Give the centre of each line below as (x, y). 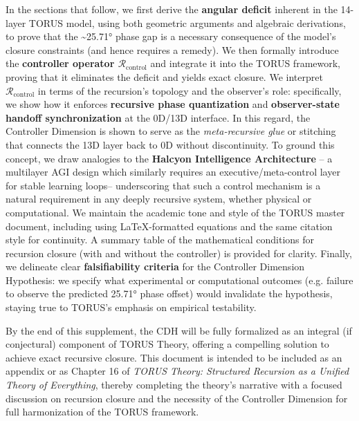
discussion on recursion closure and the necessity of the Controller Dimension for (177, 398)
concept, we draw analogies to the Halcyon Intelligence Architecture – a (169, 158)
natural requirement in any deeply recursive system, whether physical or (159, 199)
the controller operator (60, 63)
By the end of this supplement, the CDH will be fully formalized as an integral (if (179, 330)
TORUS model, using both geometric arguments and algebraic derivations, (187, 22)
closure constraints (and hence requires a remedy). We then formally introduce (172, 49)
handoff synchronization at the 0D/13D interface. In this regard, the (158, 117)
